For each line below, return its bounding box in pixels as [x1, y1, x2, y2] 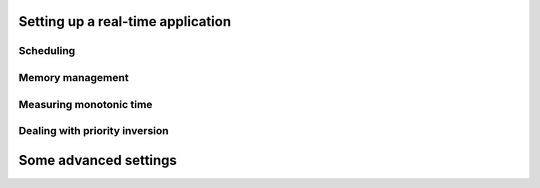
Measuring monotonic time [18, 97, 153, 111]
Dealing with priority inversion [18, 124, 169, 138]
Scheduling [18, 44, 76, 58]
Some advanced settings [18, 151, 177, 169]
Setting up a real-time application [18, 13, 232, 30]
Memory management [18, 70, 129, 84]
